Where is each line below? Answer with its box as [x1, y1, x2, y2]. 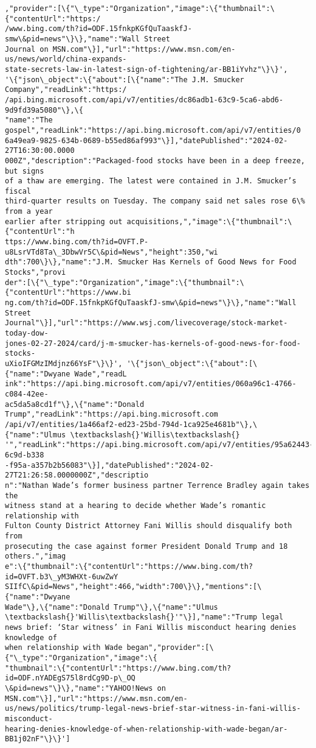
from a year [5, 207, 53, 216]
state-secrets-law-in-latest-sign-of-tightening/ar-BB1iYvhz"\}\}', [5, 65, 288, 74]
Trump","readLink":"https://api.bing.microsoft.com [5, 410, 218, 419]
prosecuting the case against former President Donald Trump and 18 [5, 542, 288, 551]
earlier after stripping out [5, 217, 123, 226]
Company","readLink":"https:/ [5, 85, 127, 94]
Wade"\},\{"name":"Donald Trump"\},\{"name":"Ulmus [5, 602, 218, 612]
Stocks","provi [5, 268, 66, 277]
